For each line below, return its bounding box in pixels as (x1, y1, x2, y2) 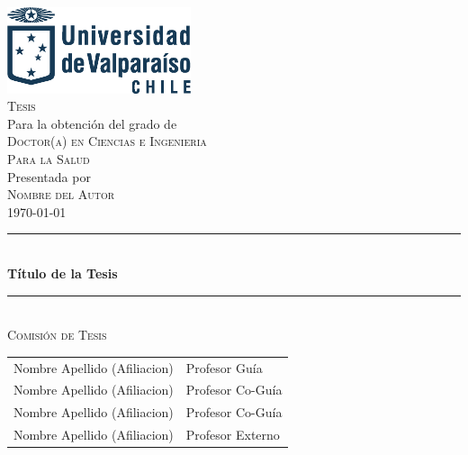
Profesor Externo (185, 425, 280, 444)
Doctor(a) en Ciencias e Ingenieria (7, 132, 207, 150)
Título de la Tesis (7, 264, 118, 283)
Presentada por (7, 167, 91, 186)
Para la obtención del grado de (7, 114, 177, 132)
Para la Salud (7, 150, 90, 168)
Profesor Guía (185, 358, 263, 377)
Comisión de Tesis (7, 325, 107, 344)
